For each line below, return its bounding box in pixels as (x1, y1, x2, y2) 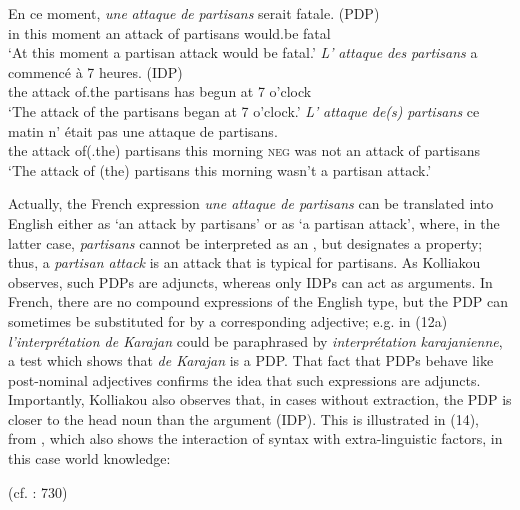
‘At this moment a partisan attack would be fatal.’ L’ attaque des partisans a (8, 42, 478, 63)
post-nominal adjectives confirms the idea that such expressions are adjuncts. (8, 369, 481, 390)
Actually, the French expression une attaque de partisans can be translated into (8, 193, 494, 214)
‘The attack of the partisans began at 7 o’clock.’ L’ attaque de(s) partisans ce (8, 100, 480, 121)
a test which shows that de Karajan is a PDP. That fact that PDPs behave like (8, 350, 494, 371)
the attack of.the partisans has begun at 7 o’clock (8, 81, 312, 102)
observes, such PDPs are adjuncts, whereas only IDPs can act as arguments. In (8, 271, 493, 292)
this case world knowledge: (8, 448, 171, 469)
